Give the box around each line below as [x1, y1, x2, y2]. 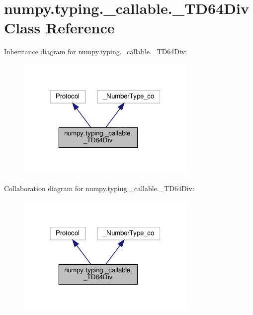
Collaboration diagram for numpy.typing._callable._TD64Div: [4, 183, 194, 193]
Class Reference [4, 17, 115, 38]
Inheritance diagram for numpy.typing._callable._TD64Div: [4, 46, 187, 57]
